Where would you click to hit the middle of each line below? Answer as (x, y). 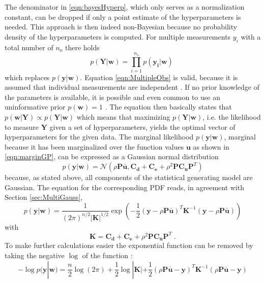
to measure (22, 127)
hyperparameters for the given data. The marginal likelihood (99, 137)
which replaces (27, 77)
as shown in (211, 146)
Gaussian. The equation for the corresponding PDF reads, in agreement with (124, 187)
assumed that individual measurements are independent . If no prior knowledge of (132, 87)
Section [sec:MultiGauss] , (44, 197)
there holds (82, 47)
